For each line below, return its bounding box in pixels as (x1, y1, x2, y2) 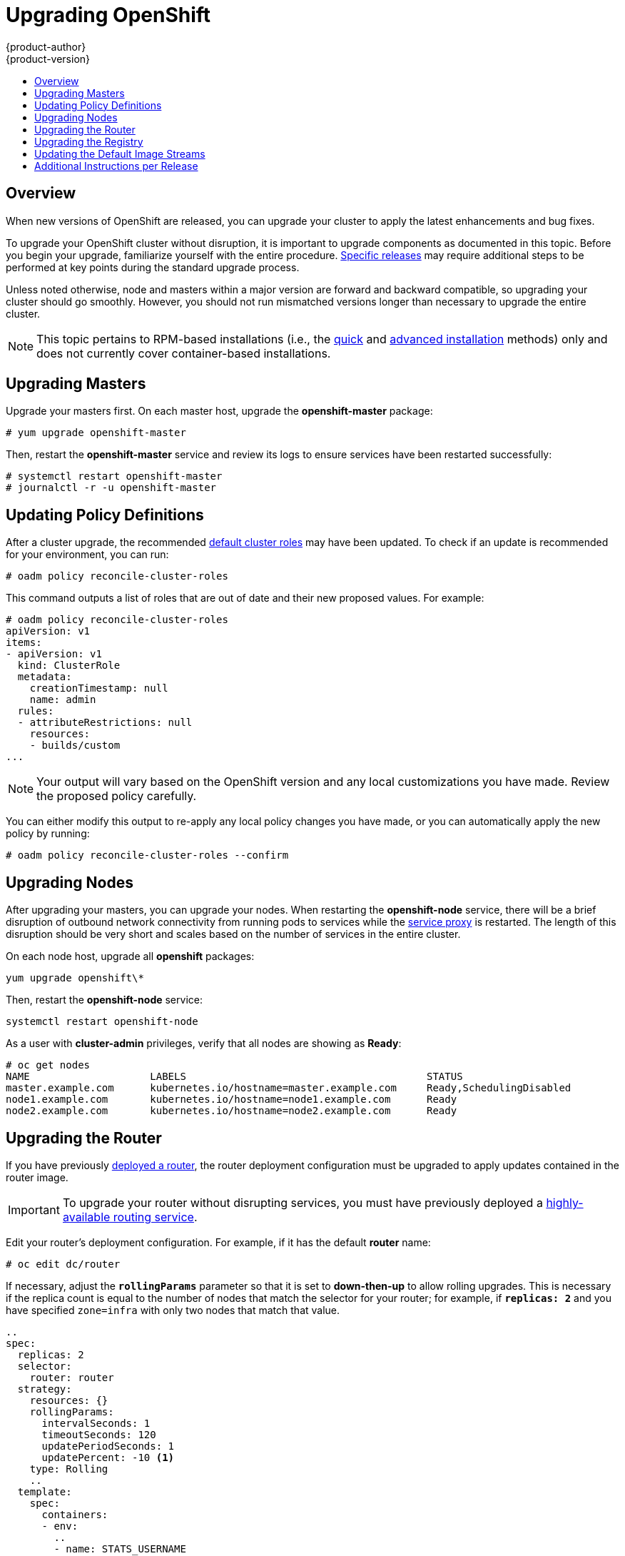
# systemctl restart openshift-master (6, 470, 223, 483)
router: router (29, 1371, 114, 1383)
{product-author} (6, 40, 86, 53)
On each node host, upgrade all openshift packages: (6, 950, 255, 963)
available (62, 1209, 111, 1224)
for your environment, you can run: (6, 548, 169, 561)
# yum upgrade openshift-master (6, 427, 186, 439)
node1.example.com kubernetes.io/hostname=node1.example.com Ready (6, 1093, 457, 1106)
